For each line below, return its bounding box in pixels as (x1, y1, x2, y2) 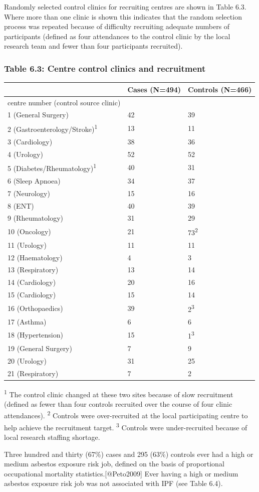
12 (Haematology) (8, 252, 63, 262)
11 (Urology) (8, 239, 47, 250)
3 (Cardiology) (8, 136, 53, 146)
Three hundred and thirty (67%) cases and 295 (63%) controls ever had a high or (4, 448, 253, 459)
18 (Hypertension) (8, 330, 63, 340)
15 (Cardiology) (8, 289, 56, 300)
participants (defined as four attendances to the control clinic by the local (4, 31, 230, 41)
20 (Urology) (8, 355, 47, 366)
